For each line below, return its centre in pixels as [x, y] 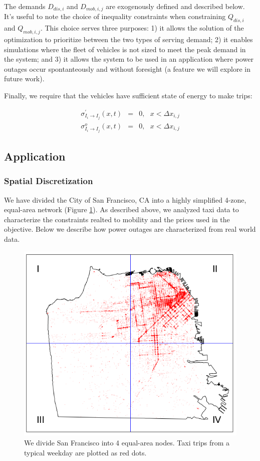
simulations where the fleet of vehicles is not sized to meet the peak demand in [125, 49]
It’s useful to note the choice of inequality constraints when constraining [115, 16]
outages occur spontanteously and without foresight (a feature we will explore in [127, 68]
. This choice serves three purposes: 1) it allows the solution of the [142, 28]
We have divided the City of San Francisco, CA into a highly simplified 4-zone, [125, 199]
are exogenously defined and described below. [175, 6]
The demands [25, 6]
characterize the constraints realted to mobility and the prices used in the [117, 219]
